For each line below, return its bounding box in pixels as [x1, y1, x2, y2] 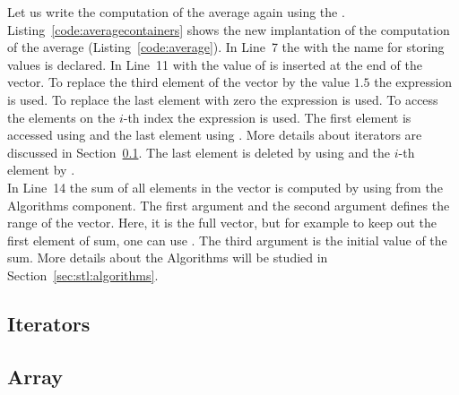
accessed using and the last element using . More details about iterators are [7, 125, 422, 144]
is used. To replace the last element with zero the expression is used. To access [7, 90, 438, 108]
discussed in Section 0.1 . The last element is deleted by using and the [7, 142, 391, 161]
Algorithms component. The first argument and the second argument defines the [7, 195, 450, 214]
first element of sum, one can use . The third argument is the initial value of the [7, 230, 447, 249]
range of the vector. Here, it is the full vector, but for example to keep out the [7, 213, 437, 232]
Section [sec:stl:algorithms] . [7, 265, 159, 284]
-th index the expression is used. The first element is [123, 107, 411, 126]
